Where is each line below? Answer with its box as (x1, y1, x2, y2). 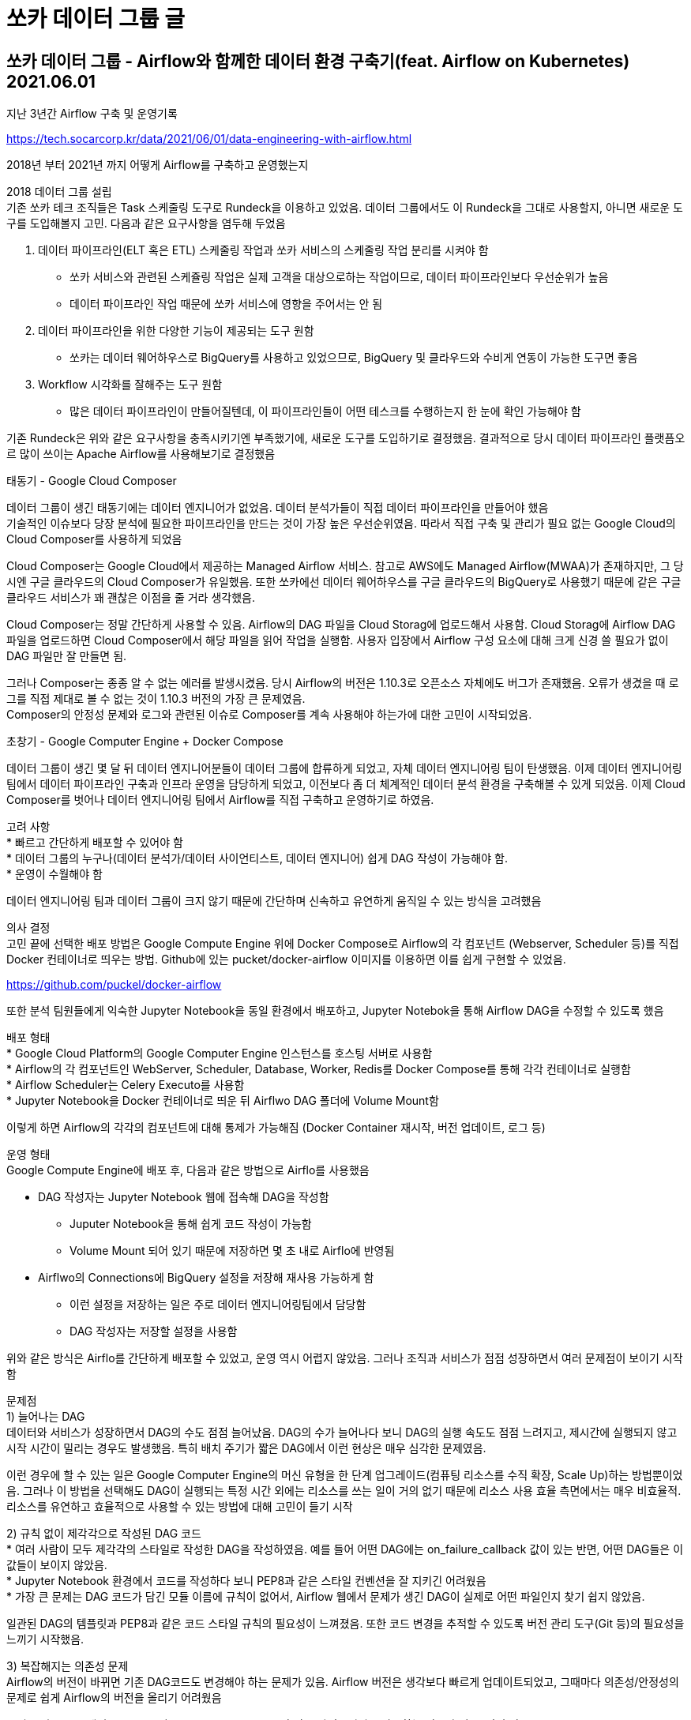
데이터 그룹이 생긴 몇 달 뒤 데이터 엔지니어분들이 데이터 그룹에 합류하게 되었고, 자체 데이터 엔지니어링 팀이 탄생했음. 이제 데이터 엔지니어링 (6, 761, 682, 776)
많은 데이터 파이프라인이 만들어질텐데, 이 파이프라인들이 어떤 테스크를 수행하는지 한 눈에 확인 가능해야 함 (69, 404, 581, 419)
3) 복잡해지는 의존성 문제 (6, 1659, 129, 1673)
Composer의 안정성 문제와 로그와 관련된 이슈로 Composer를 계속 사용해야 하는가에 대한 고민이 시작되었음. (6, 708, 532, 722)
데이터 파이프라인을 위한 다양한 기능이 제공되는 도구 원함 (38, 324, 314, 338)
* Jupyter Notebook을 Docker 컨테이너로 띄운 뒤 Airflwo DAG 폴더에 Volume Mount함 (6, 1094, 439, 1108)
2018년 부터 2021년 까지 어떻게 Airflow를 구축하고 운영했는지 (6, 158, 309, 172)
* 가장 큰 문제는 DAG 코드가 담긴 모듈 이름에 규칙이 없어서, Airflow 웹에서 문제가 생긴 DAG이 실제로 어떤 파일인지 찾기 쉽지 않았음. (6, 1590, 645, 1604)
